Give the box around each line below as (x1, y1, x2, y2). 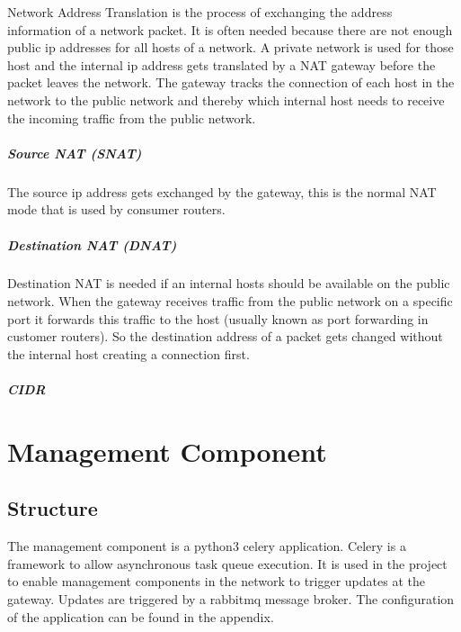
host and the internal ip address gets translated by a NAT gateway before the (7, 55, 436, 74)
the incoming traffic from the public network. (7, 108, 256, 127)
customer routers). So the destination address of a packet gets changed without (7, 327, 443, 346)
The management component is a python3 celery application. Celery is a (7, 537, 406, 555)
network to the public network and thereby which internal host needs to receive (7, 90, 445, 109)
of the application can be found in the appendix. (7, 607, 274, 626)
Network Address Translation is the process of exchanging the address (7, 3, 393, 21)
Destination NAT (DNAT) (7, 235, 177, 254)
